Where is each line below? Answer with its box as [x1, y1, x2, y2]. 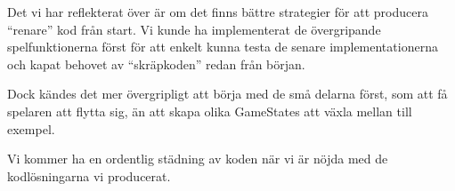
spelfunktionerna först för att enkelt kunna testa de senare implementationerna [7, 37, 438, 56]
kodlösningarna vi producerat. [7, 166, 171, 185]
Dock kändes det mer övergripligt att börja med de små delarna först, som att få [7, 84, 448, 103]
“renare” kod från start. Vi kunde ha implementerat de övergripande [7, 20, 381, 38]
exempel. [7, 119, 55, 138]
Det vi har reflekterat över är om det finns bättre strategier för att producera [7, 3, 428, 20]
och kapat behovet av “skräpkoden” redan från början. [7, 54, 305, 73]
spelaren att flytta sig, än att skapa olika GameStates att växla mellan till [7, 101, 412, 120]
